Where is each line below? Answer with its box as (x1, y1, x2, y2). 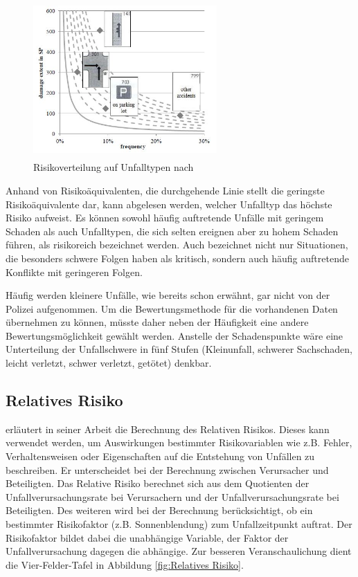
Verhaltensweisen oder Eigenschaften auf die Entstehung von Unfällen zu (6, 449, 315, 464)
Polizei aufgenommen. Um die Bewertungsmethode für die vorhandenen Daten (6, 301, 338, 315)
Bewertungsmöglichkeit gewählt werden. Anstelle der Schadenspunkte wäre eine (6, 328, 343, 342)
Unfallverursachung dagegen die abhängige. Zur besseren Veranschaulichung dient (6, 544, 352, 558)
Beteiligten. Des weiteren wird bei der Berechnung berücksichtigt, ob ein (6, 503, 313, 518)
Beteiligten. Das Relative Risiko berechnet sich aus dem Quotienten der (6, 476, 310, 491)
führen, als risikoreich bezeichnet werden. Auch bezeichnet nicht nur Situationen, (6, 237, 348, 252)
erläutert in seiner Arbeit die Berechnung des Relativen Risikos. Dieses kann (6, 421, 330, 436)
